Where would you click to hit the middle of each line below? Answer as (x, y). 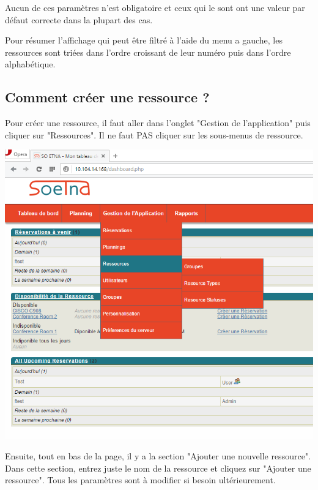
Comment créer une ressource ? (107, 97)
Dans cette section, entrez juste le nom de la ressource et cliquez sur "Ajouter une (158, 468)
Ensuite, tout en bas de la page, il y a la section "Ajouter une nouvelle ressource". (158, 456)
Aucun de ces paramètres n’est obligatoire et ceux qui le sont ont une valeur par (155, 7)
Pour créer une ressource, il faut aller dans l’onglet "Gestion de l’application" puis (158, 123)
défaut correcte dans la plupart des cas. (79, 19)
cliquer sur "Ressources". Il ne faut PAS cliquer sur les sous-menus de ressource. (154, 134)
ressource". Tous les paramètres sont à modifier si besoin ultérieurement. (140, 480)
